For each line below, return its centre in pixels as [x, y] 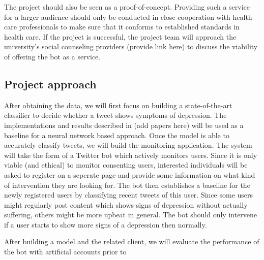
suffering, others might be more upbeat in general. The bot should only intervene [131, 215]
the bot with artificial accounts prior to [65, 252]
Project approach [50, 84]
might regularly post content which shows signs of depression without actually [126, 204]
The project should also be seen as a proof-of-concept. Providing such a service [127, 7]
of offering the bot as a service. [52, 56]
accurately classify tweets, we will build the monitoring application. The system [128, 145]
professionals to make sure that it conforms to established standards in [129, 27]
